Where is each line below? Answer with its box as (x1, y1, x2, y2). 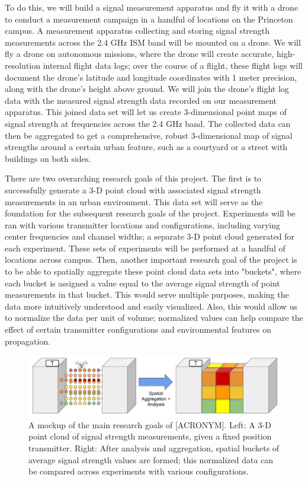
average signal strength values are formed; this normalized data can (28, 453, 274, 466)
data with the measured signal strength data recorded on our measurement (5, 94, 277, 106)
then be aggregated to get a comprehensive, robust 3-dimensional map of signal (5, 129, 293, 141)
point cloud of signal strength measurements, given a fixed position (28, 430, 272, 442)
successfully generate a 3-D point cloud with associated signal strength (5, 183, 261, 196)
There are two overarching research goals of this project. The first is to (5, 172, 262, 184)
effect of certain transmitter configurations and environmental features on (5, 323, 272, 336)
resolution (5, 59, 41, 71)
